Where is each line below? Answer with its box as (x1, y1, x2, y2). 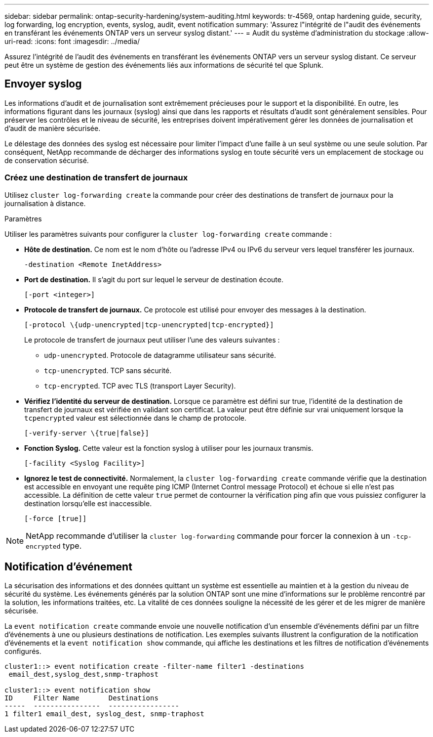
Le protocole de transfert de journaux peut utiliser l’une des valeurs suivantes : (24, 335, 280, 344)
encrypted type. (26, 540, 82, 551)
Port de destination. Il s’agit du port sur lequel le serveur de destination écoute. (24, 275, 283, 284)
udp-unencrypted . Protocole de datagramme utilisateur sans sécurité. (44, 350, 276, 359)
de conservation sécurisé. (4, 156, 89, 165)
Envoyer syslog (4, 78, 82, 90)
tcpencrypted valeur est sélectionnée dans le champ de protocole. (24, 413, 247, 422)
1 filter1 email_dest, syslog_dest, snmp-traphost (4, 710, 204, 718)
